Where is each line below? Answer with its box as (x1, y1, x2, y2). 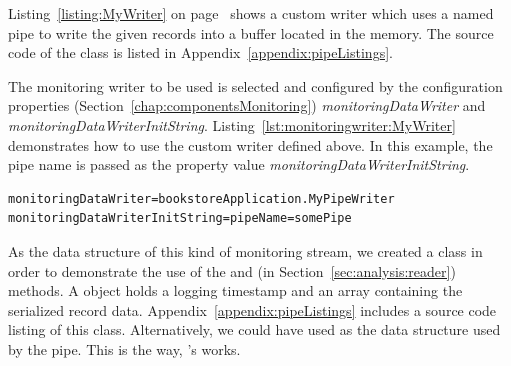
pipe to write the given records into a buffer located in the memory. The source (8, 22, 494, 43)
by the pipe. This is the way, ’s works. (8, 338, 241, 359)
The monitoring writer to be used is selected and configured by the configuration (8, 75, 503, 96)
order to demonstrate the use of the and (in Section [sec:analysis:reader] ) (8, 260, 456, 281)
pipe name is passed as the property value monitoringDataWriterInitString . (8, 154, 470, 175)
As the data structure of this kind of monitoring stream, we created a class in (8, 240, 483, 261)
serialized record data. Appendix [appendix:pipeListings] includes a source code (8, 299, 497, 320)
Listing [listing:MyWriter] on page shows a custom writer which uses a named (8, 3, 494, 23)
